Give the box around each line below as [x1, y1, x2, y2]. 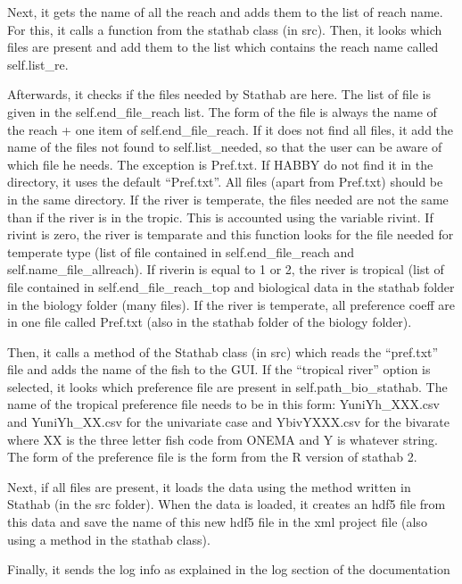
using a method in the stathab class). [7, 530, 210, 548]
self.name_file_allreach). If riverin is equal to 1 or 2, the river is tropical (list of [7, 260, 444, 279]
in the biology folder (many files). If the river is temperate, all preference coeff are [7, 295, 456, 313]
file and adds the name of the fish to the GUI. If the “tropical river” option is [7, 360, 431, 379]
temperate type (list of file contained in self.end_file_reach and [7, 242, 355, 261]
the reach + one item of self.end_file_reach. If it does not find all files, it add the [7, 120, 454, 138]
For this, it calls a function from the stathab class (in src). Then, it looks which [7, 20, 442, 38]
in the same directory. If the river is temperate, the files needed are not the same [7, 189, 449, 208]
